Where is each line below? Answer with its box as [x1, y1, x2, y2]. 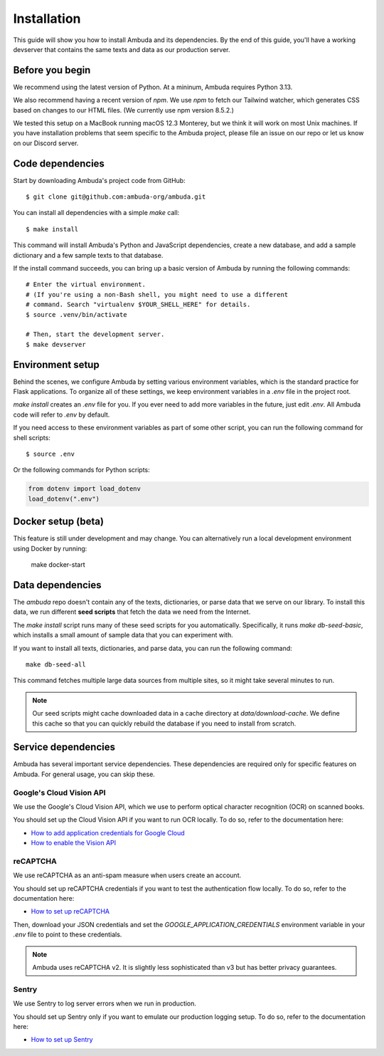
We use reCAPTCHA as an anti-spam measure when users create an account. [13, 871, 242, 879]
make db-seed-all [26, 660, 86, 669]
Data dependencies [13, 579, 102, 591]
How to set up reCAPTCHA [31, 907, 110, 916]
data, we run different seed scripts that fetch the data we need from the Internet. [13, 607, 251, 616]
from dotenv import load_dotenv [28, 485, 142, 493]
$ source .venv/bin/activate [26, 310, 127, 318]
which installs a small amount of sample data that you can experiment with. [13, 631, 234, 639]
